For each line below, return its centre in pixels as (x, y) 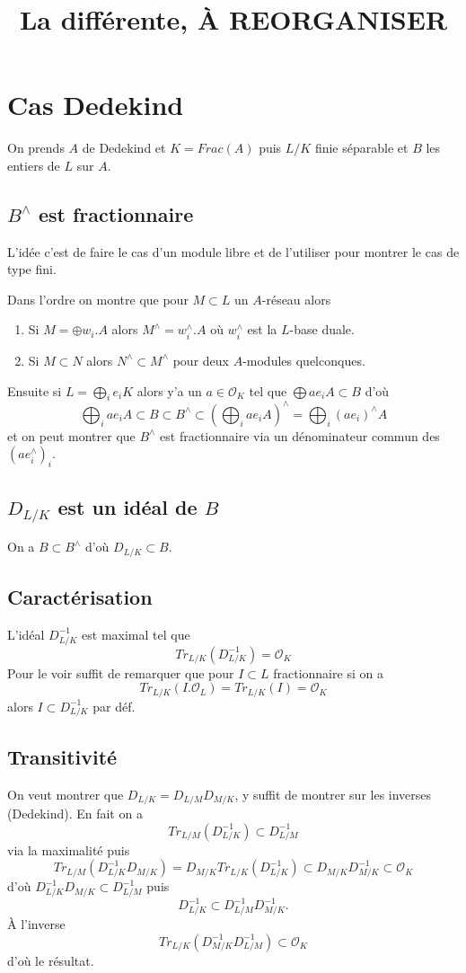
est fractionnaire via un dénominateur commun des (300, 435)
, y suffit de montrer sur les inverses (333, 794)
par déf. (114, 706)
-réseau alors (296, 299)
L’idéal (26, 634)
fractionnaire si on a (328, 672)
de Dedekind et (124, 148)
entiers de (34, 165)
